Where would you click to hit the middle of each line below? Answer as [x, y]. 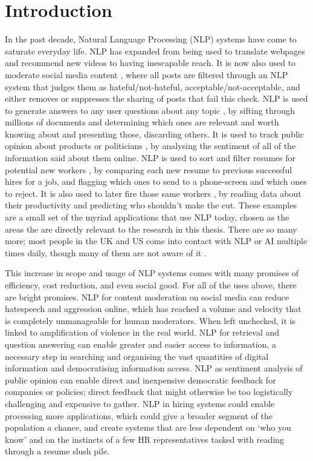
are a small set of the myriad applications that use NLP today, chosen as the [147, 217]
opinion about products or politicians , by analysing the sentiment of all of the [150, 146]
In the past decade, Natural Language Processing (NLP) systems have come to [151, 39]
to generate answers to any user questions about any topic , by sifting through [150, 110]
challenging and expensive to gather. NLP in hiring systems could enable [140, 403]
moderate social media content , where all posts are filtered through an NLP [147, 74]
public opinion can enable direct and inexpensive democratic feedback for [140, 380]
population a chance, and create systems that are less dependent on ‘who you [148, 427]
